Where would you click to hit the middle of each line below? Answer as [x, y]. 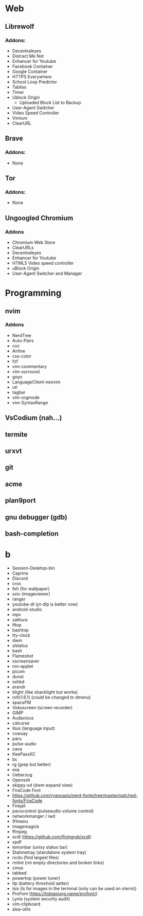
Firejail [19, 806]
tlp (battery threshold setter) [40, 883]
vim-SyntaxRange [30, 402]
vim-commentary [29, 366]
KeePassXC [24, 754]
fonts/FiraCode [27, 800]
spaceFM [21, 702]
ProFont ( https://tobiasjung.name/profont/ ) [55, 894]
